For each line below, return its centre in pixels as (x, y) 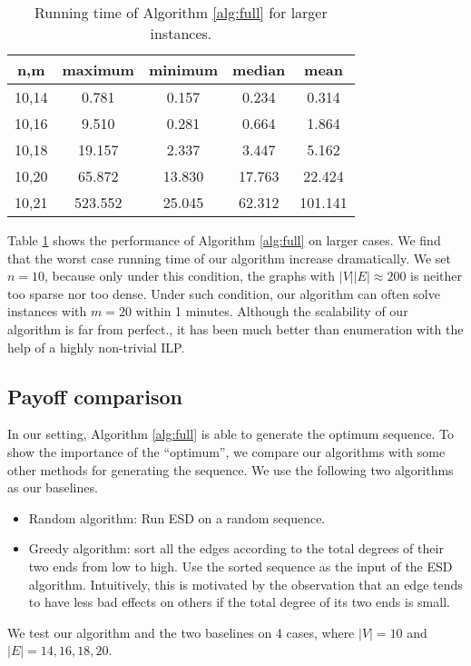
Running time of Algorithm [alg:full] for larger (181, 12)
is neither (436, 276)
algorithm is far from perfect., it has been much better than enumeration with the (235, 328)
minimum (183, 70)
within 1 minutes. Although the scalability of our (272, 311)
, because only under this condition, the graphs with (190, 276)
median (259, 70)
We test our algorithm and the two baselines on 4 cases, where (181, 632)
